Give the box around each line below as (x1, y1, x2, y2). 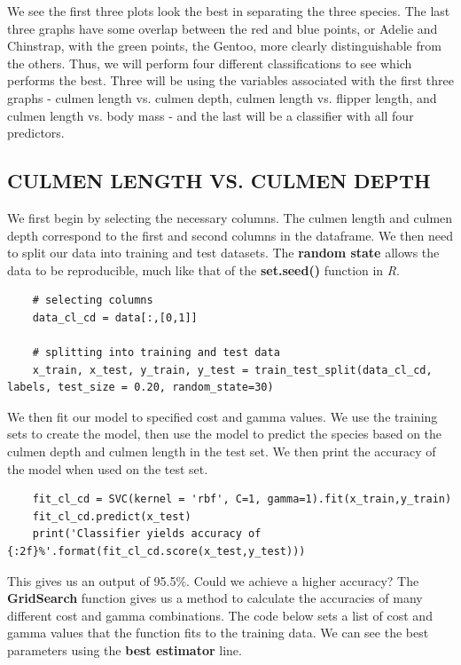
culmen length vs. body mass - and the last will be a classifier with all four (7, 106, 414, 124)
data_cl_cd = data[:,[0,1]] (32, 311, 198, 324)
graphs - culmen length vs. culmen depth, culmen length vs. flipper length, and (7, 88, 437, 107)
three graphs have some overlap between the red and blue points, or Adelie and (7, 19, 438, 37)
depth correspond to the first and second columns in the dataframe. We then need (7, 226, 453, 244)
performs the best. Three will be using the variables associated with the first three (7, 71, 454, 90)
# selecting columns (32, 294, 153, 307)
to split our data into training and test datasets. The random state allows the (7, 243, 440, 262)
